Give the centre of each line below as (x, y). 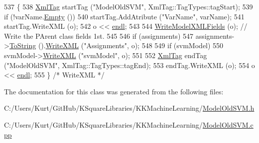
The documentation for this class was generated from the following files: (114, 91)
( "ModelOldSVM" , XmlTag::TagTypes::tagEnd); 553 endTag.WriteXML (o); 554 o (129, 65)
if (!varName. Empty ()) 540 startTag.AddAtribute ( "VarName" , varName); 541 (124, 16)
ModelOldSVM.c (228, 124)
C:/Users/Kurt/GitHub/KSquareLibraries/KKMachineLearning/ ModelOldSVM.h (129, 108)
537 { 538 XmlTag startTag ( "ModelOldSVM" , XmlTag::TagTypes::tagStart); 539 (129, 6)
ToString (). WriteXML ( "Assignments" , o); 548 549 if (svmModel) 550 (116, 45)
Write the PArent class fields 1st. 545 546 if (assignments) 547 (99, 36)
